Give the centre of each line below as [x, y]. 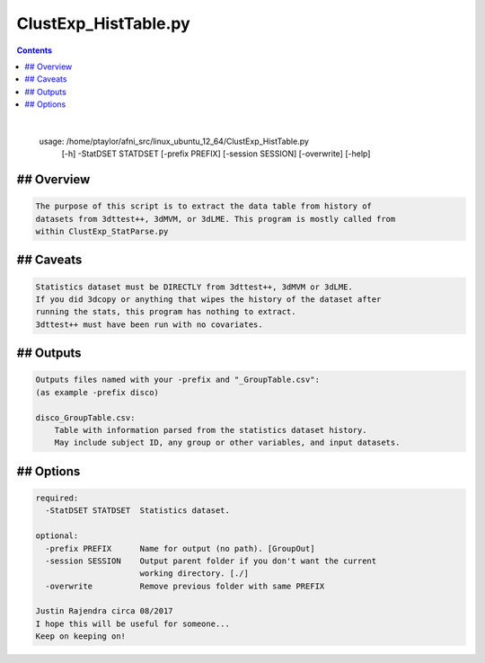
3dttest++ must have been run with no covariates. [150, 324]
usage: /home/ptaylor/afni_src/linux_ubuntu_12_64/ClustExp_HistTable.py [174, 141]
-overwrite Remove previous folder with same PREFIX [185, 586]
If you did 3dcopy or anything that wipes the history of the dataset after [208, 300]
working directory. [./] [194, 574]
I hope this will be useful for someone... [133, 623]
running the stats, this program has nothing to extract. [166, 312]
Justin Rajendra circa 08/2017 [105, 611]
